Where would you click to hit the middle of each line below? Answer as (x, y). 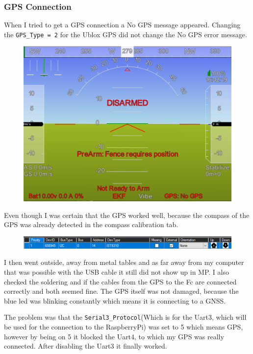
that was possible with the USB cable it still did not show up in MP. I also (116, 272)
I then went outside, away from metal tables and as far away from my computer (124, 262)
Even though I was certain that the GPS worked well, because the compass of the (127, 215)
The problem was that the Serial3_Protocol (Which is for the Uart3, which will (125, 317)
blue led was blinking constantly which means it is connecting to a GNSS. (115, 300)
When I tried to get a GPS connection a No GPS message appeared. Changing (122, 25)
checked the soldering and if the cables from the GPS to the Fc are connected (120, 281)
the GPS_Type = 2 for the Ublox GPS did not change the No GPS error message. (126, 34)
